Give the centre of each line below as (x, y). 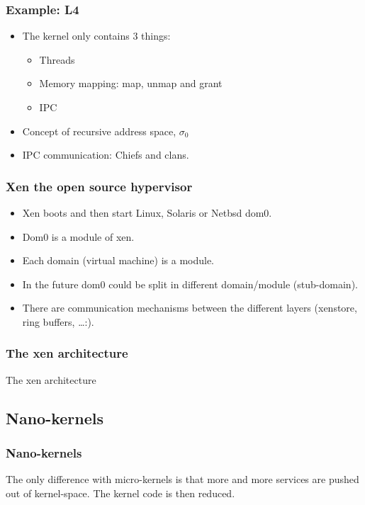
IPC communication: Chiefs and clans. (106, 155)
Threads (57, 59)
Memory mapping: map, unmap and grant (131, 83)
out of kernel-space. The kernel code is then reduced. (120, 493)
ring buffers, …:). (58, 321)
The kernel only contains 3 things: (96, 36)
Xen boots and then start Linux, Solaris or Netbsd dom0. (147, 212)
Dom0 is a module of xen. (78, 236)
